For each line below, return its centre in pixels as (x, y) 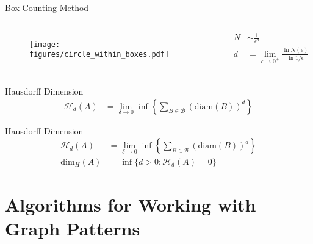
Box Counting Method (47, 7)
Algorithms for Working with (131, 204)
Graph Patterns (73, 228)
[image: (45, 44)
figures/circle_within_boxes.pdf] (99, 55)
